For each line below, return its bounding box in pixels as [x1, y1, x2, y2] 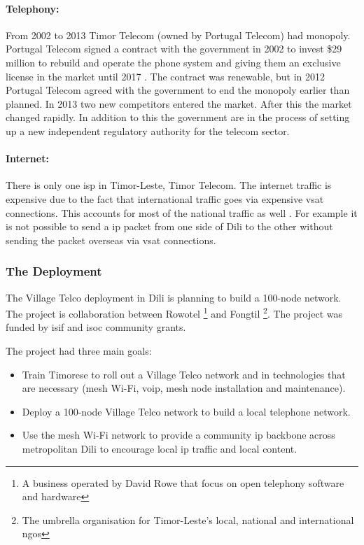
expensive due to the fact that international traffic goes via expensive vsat [6, 191, 324, 206]
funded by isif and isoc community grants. [6, 320, 186, 334]
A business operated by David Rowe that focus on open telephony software [22, 475, 344, 490]
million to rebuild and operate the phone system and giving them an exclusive [6, 55, 341, 69]
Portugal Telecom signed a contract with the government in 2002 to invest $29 [6, 41, 342, 56]
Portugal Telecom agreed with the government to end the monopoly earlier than [6, 83, 350, 97]
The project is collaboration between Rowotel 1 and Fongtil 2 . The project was [6, 304, 342, 320]
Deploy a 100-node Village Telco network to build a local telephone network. [22, 404, 351, 418]
